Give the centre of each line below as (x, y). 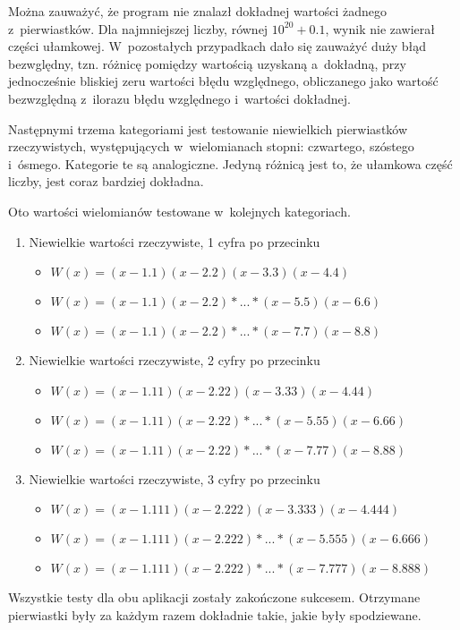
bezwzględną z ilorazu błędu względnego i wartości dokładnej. (179, 98)
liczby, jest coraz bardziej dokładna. (106, 181)
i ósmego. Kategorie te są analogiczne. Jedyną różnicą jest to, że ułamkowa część (230, 163)
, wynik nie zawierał (380, 28)
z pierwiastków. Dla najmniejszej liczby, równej (138, 28)
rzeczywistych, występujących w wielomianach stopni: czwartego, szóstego (211, 146)
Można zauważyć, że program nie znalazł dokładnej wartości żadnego (197, 11)
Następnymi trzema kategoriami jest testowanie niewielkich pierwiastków (208, 128)
